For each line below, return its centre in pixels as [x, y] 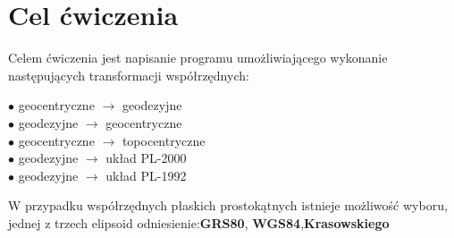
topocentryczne [164, 140]
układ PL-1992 [146, 175]
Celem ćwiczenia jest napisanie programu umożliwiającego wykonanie [198, 58]
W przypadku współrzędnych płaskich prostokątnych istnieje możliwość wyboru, [228, 205]
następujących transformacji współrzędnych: [129, 75]
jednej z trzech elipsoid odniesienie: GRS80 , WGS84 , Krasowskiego [199, 222]
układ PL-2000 [146, 158]
